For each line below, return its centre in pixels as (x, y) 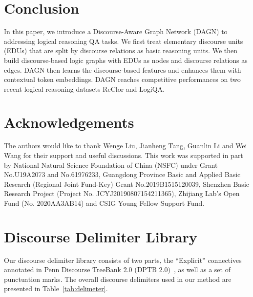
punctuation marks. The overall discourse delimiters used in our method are (118, 279)
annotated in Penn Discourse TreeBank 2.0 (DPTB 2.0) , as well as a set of (117, 269)
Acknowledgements (69, 122)
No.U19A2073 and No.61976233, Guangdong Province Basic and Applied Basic (122, 174)
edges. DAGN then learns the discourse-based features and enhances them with (123, 69)
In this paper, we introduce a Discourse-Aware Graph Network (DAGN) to (116, 31)
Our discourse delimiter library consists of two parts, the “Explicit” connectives (123, 260)
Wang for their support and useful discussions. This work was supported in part (124, 155)
